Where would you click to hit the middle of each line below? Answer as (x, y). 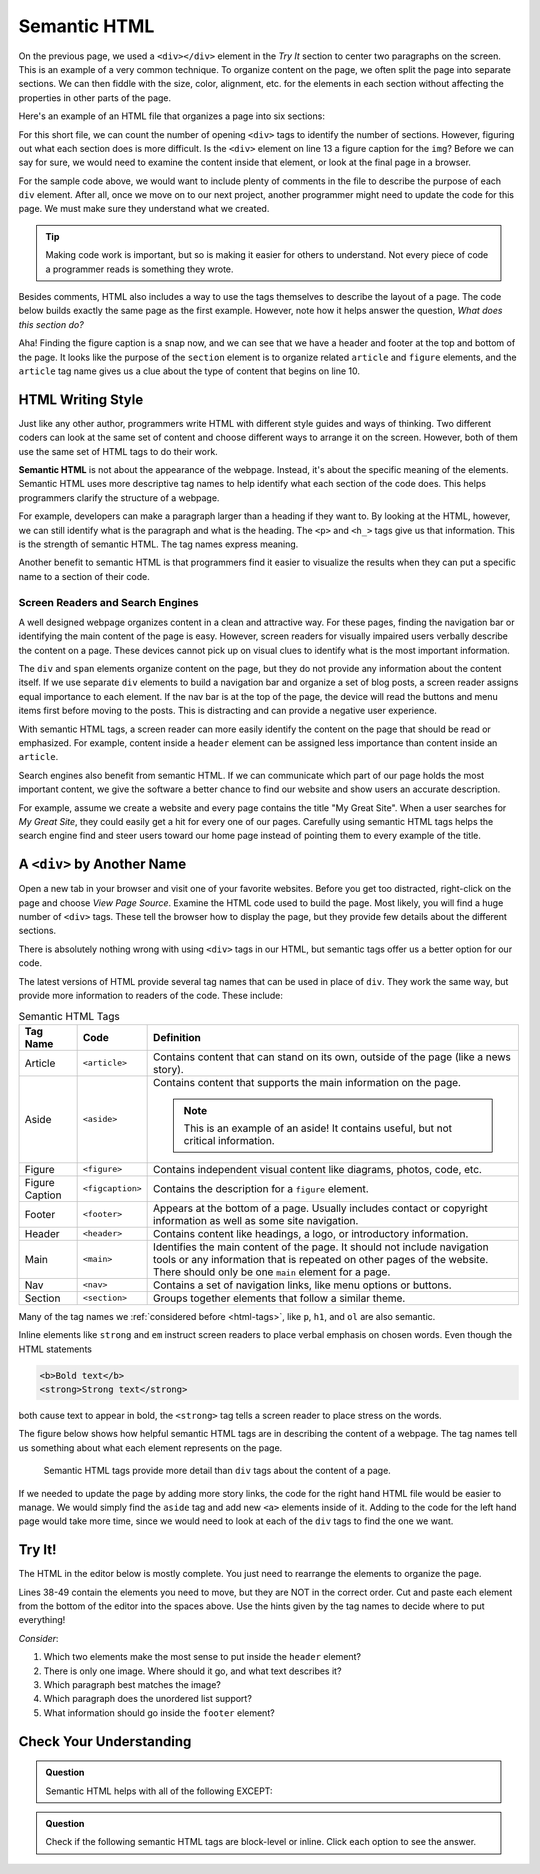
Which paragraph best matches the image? (132, 1684)
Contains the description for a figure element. (261, 1188)
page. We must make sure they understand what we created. (144, 209)
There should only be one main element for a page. (272, 1272)
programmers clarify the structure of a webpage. (119, 497)
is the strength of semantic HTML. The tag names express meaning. (158, 544)
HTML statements (55, 1349)
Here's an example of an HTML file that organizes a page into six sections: (171, 116)
